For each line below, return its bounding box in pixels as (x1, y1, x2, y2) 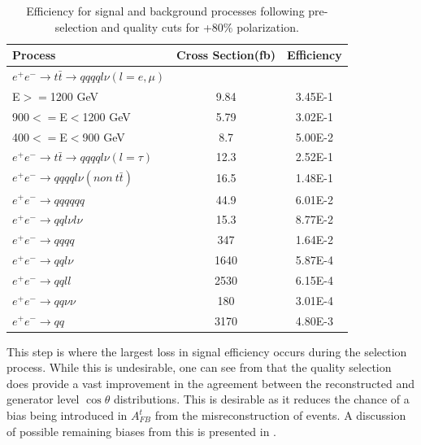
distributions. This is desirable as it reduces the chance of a (113, 390, 410, 408)
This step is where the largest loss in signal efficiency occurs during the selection (7, 342, 407, 360)
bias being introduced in (7, 407, 128, 424)
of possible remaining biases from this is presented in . (7, 422, 276, 439)
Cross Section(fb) (176, 46, 276, 63)
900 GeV (82, 128, 125, 145)
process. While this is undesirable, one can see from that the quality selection (7, 359, 392, 376)
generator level (7, 390, 80, 408)
